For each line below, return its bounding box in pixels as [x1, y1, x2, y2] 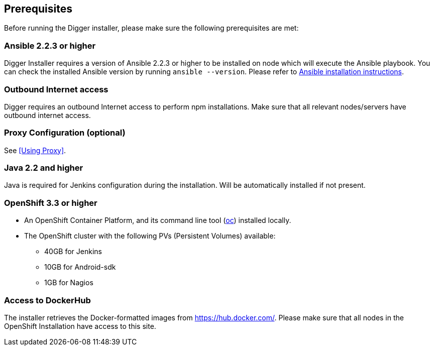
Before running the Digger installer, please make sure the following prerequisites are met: [4, 24, 299, 33]
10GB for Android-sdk [44, 263, 116, 272]
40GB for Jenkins [44, 247, 102, 256]
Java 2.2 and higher [4, 163, 83, 173]
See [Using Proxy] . [4, 146, 66, 155]
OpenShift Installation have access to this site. [4, 321, 156, 330]
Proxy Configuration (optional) [4, 128, 126, 138]
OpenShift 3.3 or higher [4, 197, 97, 208]
